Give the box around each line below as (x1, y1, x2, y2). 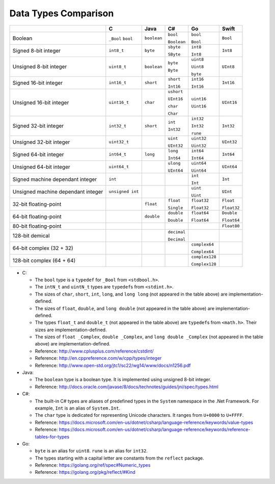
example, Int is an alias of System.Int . (35, 405, 121, 411)
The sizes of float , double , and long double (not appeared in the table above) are (35, 305, 215, 311)
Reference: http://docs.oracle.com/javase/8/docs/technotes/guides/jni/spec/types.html (35, 384, 218, 390)
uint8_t (108, 64, 127, 69)
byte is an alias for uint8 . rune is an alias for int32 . (35, 448, 148, 454)
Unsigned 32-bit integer (12, 138, 70, 145)
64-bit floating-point (12, 213, 62, 220)
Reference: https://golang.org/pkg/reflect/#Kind (35, 469, 136, 475)
